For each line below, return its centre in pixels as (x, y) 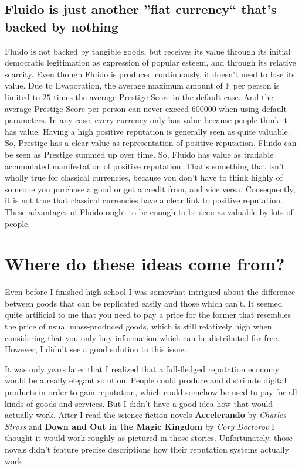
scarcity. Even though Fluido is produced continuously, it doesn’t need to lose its (150, 74)
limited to (22, 96)
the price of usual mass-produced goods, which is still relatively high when (138, 326)
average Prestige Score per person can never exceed (97, 108)
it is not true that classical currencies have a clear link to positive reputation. (144, 200)
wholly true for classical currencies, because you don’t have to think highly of (144, 177)
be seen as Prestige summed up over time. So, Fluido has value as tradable (139, 154)
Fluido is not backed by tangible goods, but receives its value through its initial (148, 51)
